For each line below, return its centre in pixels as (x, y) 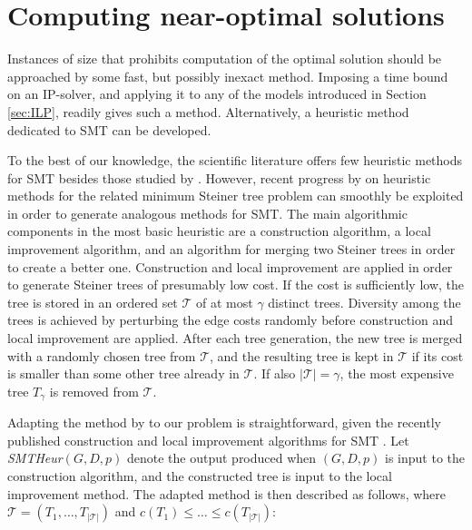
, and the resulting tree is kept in (302, 355)
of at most (225, 302)
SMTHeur (35, 458)
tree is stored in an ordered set (93, 302)
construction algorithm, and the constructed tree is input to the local (200, 476)
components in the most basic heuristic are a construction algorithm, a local (219, 231)
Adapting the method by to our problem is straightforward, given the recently (224, 422)
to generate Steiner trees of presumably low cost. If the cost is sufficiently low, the (236, 285)
